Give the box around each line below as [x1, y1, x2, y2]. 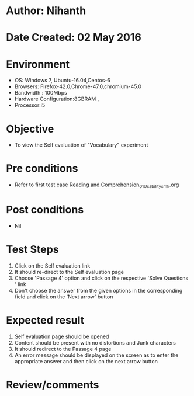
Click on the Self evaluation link [14, 262, 91, 269]
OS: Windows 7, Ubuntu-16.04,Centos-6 [14, 77, 111, 84]
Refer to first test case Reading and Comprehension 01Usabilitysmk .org [14, 181, 179, 189]
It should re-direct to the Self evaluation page [14, 268, 124, 275]
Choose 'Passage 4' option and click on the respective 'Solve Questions [14, 275, 189, 282]
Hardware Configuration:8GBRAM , [14, 95, 99, 103]
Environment [6, 57, 70, 71]
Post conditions [6, 203, 84, 217]
